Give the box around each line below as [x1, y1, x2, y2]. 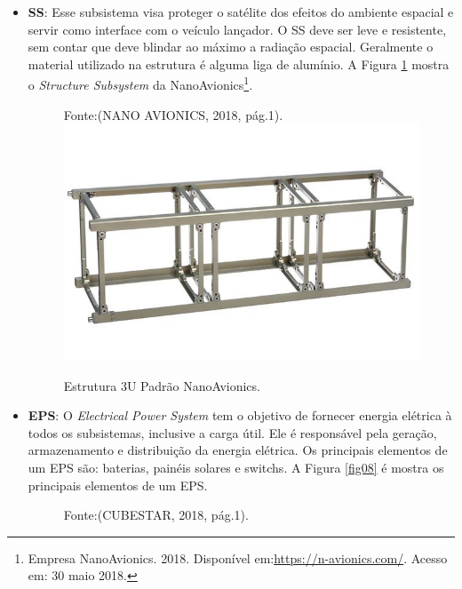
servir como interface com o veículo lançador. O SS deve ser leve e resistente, [28, 20, 447, 38]
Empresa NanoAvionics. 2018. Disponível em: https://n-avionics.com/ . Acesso [28, 548, 448, 567]
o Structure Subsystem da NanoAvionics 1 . [28, 73, 253, 94]
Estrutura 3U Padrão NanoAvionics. [63, 376, 260, 394]
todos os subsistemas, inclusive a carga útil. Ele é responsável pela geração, [28, 423, 437, 442]
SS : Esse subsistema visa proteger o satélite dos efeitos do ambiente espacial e [28, 3, 454, 20]
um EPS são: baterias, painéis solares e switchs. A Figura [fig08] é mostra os [28, 458, 444, 476]
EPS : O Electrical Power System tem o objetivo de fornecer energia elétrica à [28, 406, 452, 425]
